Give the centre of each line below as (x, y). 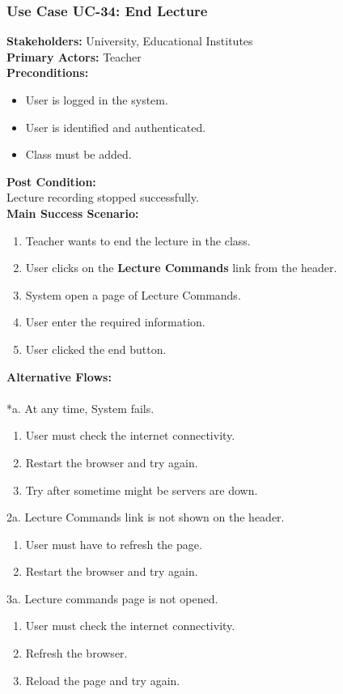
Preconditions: (48, 72)
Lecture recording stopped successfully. (103, 197)
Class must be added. (78, 154)
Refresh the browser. (76, 653)
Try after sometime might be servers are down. (142, 490)
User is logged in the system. (97, 100)
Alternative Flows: (59, 376)
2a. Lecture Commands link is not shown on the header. (146, 517)
